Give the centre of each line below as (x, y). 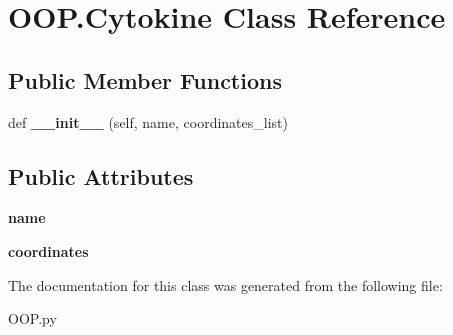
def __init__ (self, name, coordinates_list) (148, 121)
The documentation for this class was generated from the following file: (225, 284)
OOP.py (32, 318)
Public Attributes (101, 175)
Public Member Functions (145, 79)
